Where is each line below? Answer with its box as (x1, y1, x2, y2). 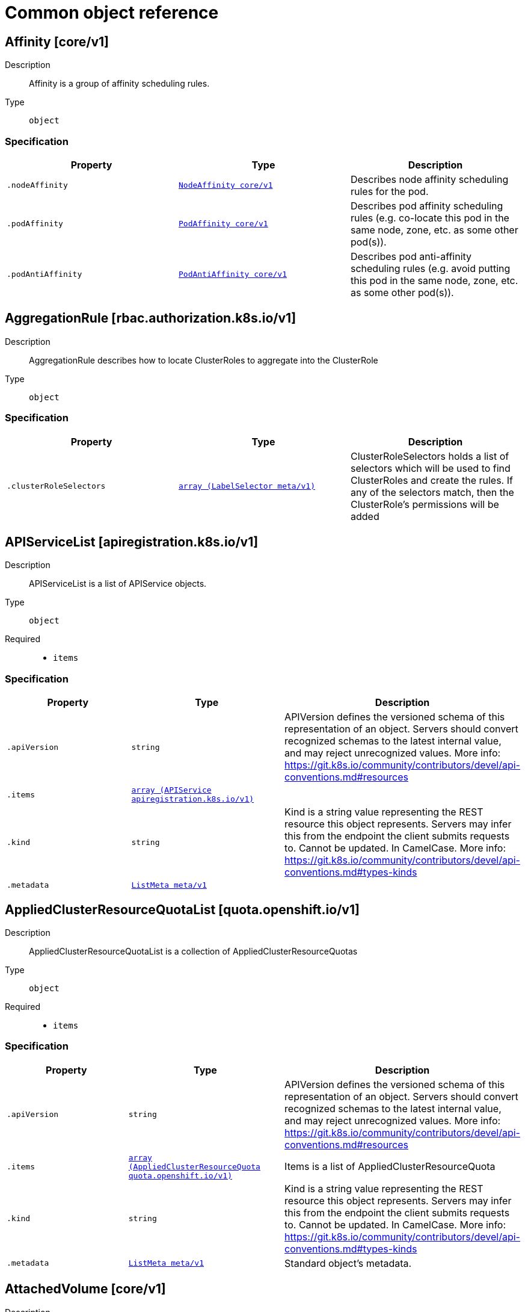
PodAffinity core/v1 (178, 219, 268, 229)
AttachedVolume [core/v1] (5, 1281, 166, 1297)
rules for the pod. (350, 185, 429, 197)
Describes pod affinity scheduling (350, 199, 503, 212)
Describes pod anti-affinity (350, 250, 472, 262)
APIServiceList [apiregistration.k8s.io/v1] (5, 534, 259, 549)
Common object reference (5, 2, 219, 23)
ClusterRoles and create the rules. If (350, 474, 513, 486)
